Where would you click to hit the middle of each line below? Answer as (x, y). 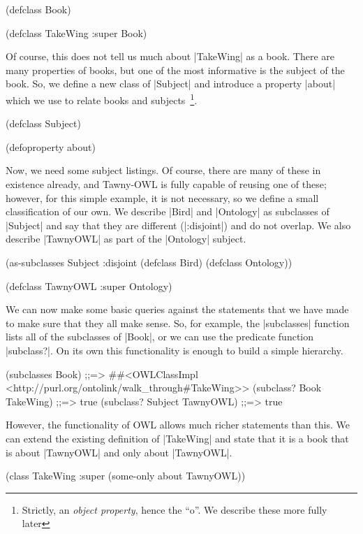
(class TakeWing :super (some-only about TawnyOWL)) (126, 476)
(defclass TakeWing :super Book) (76, 33)
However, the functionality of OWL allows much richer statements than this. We (178, 425)
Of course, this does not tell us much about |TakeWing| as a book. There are (170, 56)
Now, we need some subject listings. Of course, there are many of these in (163, 170)
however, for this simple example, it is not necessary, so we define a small (162, 197)
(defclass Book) (38, 9)
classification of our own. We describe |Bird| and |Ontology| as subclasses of (168, 211)
